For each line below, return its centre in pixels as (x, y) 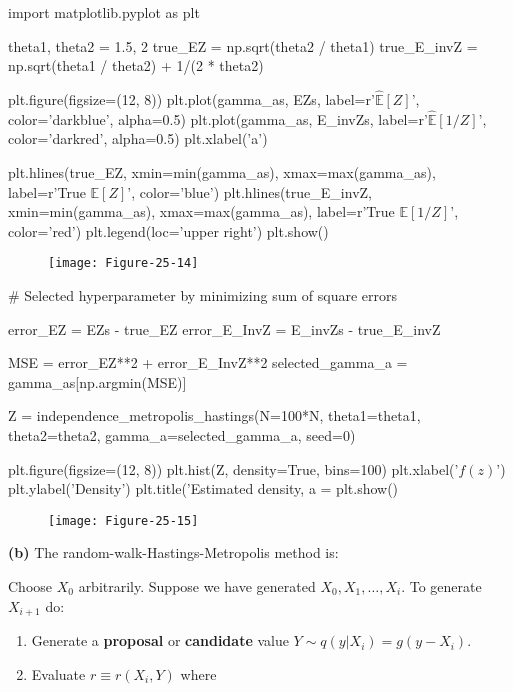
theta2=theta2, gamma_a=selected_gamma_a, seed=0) (182, 435)
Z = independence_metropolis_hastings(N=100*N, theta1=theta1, (214, 415)
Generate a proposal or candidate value (160, 640)
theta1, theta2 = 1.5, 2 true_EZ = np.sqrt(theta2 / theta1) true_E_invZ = (243, 45)
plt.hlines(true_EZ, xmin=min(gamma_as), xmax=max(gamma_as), (222, 172)
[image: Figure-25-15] (123, 520)
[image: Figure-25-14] (123, 263)
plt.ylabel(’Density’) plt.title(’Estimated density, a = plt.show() (203, 488)
